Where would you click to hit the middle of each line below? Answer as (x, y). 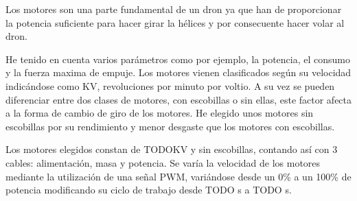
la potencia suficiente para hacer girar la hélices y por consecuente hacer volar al (175, 22)
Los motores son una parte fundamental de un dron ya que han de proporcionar (174, 9)
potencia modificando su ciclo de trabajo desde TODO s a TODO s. (149, 190)
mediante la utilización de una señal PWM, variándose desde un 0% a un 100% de (178, 176)
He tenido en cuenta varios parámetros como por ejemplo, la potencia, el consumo (178, 59)
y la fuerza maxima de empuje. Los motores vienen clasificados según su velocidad (178, 72)
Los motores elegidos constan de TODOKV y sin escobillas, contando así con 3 (172, 149)
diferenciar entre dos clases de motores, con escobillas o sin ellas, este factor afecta (179, 99)
